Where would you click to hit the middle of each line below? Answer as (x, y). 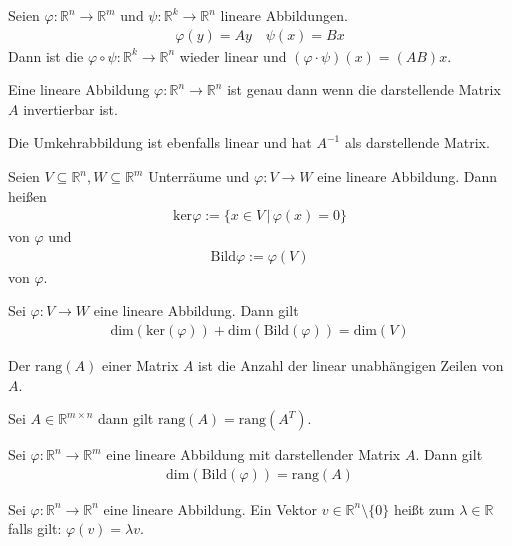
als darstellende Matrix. (417, 142)
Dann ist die (46, 55)
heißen (27, 195)
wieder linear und (233, 55)
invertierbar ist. (70, 108)
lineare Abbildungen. (284, 15)
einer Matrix (140, 365)
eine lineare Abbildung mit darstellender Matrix (253, 454)
